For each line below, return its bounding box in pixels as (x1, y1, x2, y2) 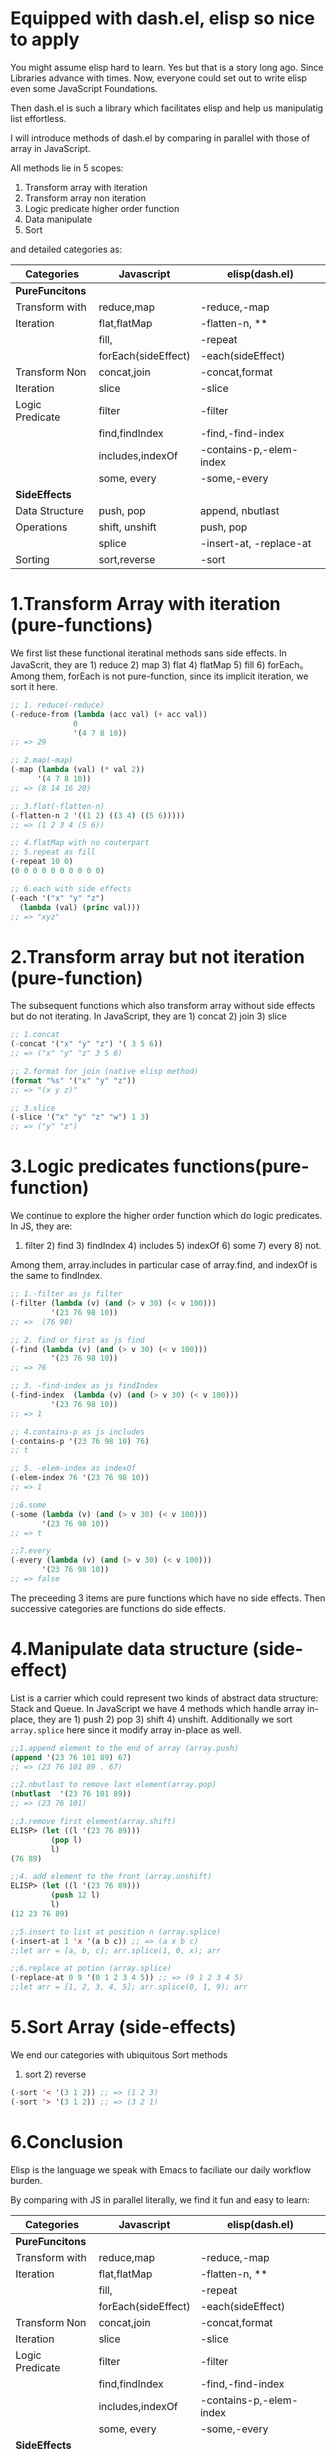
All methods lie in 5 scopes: (10, 162, 124, 174)
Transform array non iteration (24, 192, 147, 204)
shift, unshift (98, 520, 157, 534)
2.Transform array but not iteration (10, 945, 305, 968)
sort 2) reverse (24, 2068, 87, 2080)
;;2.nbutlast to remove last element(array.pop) (10, 1780, 217, 1790)
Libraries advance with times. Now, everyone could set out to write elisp (10, 72, 308, 84)
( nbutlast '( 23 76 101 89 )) (10, 1789, 132, 1799)
